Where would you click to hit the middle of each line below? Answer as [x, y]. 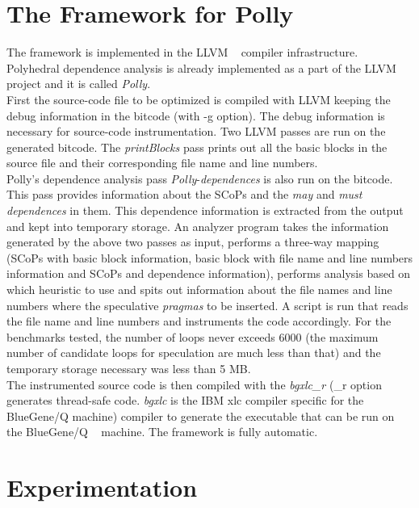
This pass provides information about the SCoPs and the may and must [184, 194]
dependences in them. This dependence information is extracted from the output [205, 210]
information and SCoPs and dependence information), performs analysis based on [209, 273]
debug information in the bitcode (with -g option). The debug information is [196, 115]
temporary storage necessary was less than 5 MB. [129, 368]
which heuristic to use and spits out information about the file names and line [199, 290]
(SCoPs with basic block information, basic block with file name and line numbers [210, 257]
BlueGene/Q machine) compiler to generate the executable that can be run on [201, 416]
